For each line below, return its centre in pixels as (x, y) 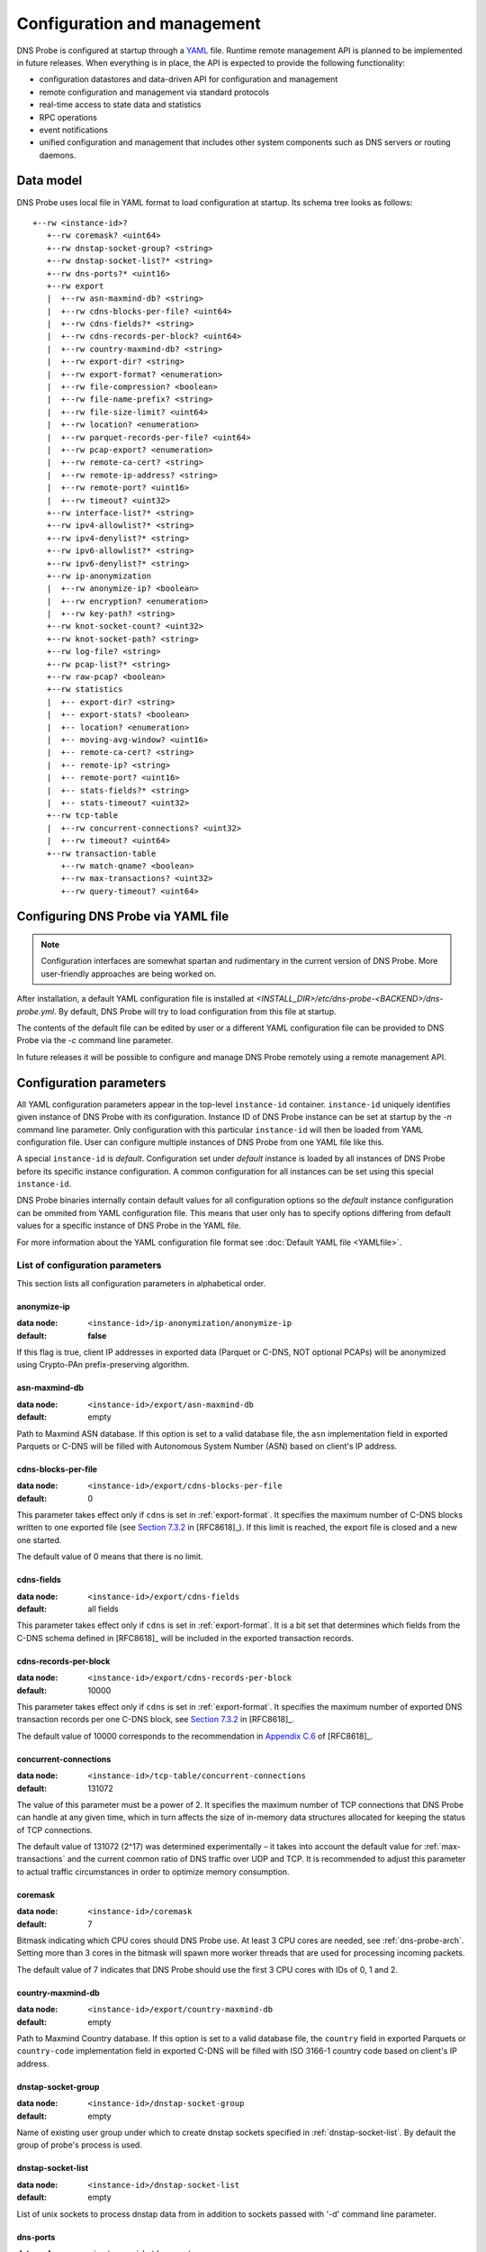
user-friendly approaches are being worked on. (129, 974)
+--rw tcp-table (82, 816)
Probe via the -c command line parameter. (95, 1040)
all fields (103, 1609)
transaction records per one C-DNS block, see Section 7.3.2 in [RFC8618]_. (155, 1720)
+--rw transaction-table (101, 853)
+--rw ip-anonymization (99, 576)
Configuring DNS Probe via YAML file (123, 917)
